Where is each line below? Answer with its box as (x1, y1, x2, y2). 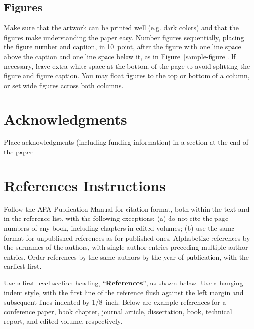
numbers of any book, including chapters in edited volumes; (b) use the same (4, 222, 234, 233)
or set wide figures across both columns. (4, 80, 124, 90)
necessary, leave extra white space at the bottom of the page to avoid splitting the (4, 61, 250, 71)
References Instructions (4, 175, 166, 195)
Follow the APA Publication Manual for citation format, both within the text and (4, 203, 250, 214)
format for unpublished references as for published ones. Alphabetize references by (4, 232, 250, 242)
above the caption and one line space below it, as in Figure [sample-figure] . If (4, 51, 236, 61)
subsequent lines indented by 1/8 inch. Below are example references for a (4, 297, 226, 307)
